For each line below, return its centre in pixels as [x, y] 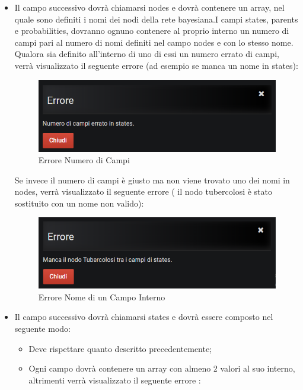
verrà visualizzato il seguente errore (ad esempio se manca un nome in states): [156, 65]
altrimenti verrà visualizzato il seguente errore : [115, 380]
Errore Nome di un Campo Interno [102, 297]
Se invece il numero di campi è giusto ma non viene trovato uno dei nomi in [152, 180]
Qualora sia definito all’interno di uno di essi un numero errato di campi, [147, 54]
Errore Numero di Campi [84, 160]
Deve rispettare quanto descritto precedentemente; [120, 348]
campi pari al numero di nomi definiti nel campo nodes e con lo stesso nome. [154, 42]
